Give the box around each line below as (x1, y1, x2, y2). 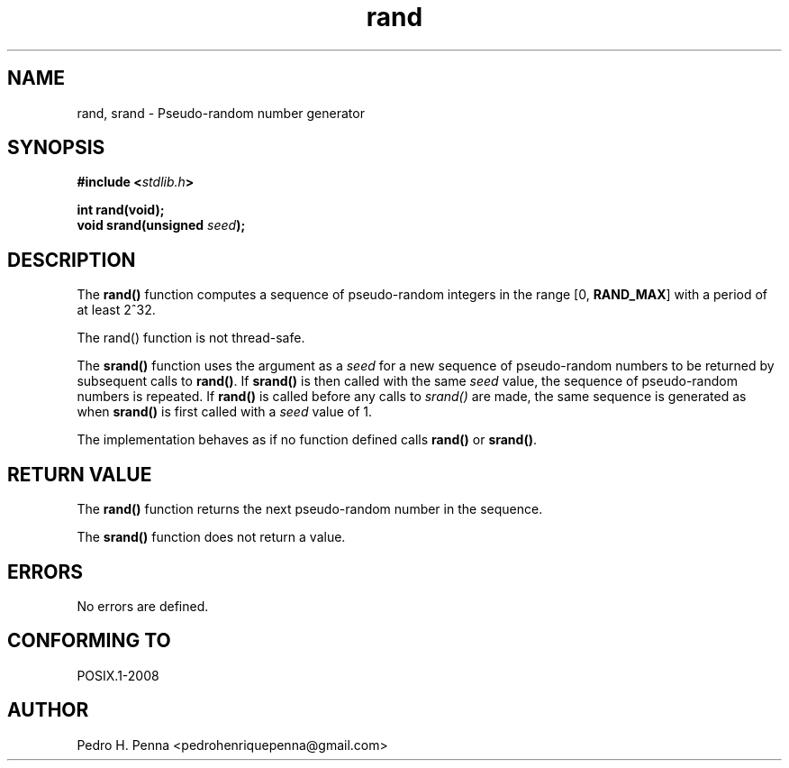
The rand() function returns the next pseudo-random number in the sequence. (77, 501, 543, 517)
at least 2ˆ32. (77, 302, 156, 318)
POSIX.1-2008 (77, 667, 159, 683)
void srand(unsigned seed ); (77, 217, 246, 233)
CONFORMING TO (7, 629, 171, 653)
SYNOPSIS (7, 136, 105, 160)
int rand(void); (77, 202, 165, 218)
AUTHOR (7, 699, 89, 722)
